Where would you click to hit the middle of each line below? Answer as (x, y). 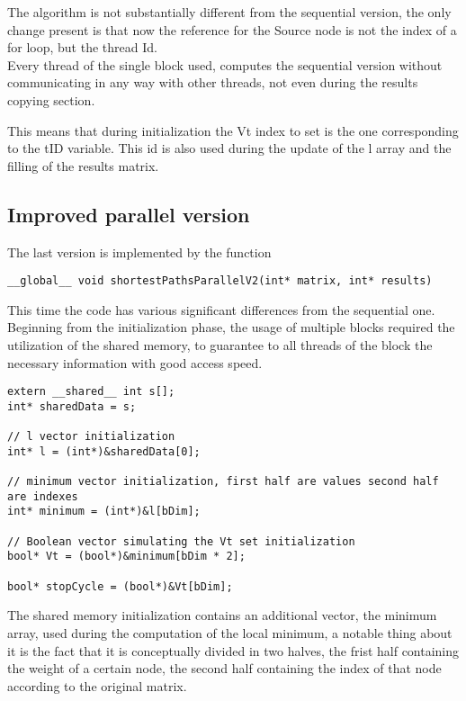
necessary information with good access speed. (135, 362)
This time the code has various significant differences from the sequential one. (221, 309)
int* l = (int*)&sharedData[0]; (104, 451)
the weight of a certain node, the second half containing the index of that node (224, 668)
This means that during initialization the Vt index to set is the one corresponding (233, 130)
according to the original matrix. (97, 685)
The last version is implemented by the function (139, 252)
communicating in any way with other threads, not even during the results (213, 82)
